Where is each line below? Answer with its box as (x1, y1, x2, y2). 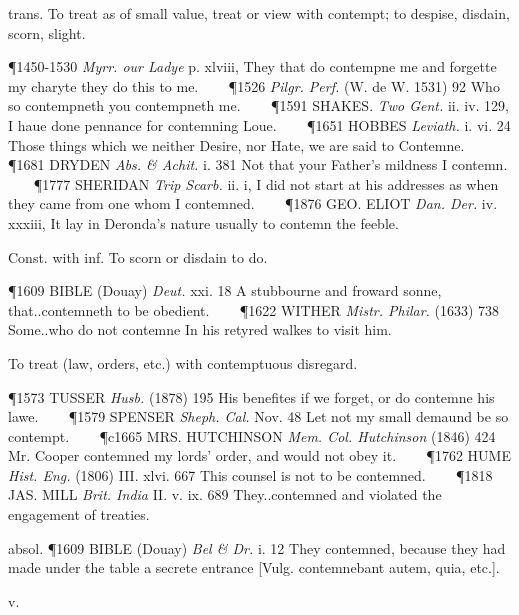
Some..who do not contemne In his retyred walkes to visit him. (8, 319, 392, 340)
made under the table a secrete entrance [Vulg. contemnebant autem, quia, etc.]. (8, 557, 500, 578)
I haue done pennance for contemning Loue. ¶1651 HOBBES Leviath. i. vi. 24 (8, 114, 511, 135)
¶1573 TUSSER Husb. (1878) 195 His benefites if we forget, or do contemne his (8, 386, 495, 407)
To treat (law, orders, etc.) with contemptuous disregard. (8, 352, 358, 373)
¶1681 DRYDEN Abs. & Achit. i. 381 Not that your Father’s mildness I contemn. (8, 154, 508, 175)
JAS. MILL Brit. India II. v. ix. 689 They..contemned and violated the (8, 484, 442, 505)
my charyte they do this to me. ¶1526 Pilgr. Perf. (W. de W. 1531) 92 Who (8, 75, 500, 96)
